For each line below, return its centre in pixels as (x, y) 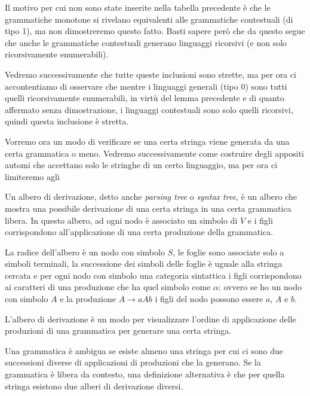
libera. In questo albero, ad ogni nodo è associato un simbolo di (121, 220)
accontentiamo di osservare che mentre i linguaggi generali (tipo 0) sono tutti (146, 86)
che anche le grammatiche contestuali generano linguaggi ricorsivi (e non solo (146, 42)
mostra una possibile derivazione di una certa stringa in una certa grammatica (148, 208)
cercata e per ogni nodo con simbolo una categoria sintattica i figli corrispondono (153, 275)
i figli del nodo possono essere (209, 299)
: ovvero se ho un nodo (260, 287)
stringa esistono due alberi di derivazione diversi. (94, 386)
